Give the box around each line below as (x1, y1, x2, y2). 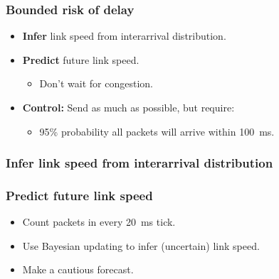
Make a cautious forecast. (22, 262, 134, 277)
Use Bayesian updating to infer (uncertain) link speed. (22, 238, 260, 253)
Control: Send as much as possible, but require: (22, 100, 235, 114)
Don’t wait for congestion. (39, 76, 153, 91)
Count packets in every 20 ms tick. (22, 214, 176, 229)
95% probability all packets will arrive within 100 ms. (39, 124, 275, 138)
